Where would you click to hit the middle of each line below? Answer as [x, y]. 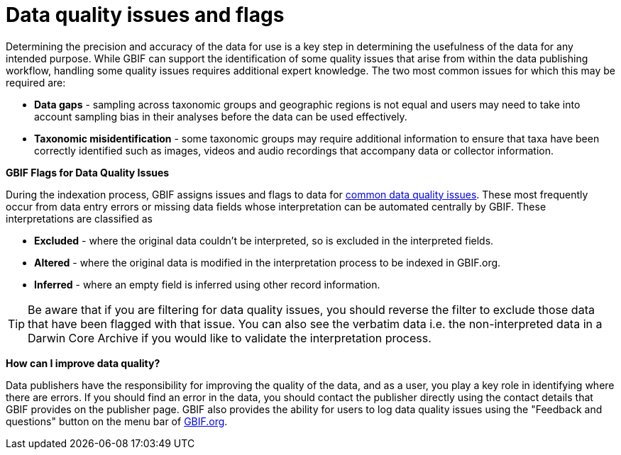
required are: [36, 82]
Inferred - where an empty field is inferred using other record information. [207, 284]
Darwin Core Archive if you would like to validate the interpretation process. [230, 338]
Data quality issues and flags [145, 15]
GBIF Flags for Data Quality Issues [88, 172]
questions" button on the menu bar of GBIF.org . [117, 421]
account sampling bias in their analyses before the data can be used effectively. [221, 116]
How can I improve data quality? [83, 363]
